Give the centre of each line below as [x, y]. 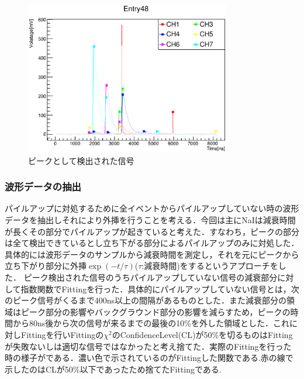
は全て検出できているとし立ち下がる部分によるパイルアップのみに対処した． [152, 243]
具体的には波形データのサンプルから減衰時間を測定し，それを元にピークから [152, 254]
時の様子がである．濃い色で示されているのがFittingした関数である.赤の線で [149, 358]
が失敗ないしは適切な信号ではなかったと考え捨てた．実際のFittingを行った [148, 346]
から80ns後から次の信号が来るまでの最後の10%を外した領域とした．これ [151, 323]
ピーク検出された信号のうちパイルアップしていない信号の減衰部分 [151, 277]
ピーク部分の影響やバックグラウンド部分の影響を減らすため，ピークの [156, 311]
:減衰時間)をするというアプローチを [210, 266]
